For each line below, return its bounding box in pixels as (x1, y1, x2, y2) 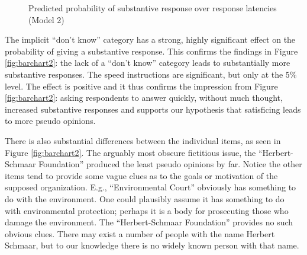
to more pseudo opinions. (5, 114, 96, 127)
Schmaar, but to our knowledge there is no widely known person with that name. (5, 239, 299, 251)
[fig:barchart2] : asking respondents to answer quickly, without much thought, (5, 91, 283, 104)
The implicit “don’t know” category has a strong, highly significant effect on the (5, 33, 296, 46)
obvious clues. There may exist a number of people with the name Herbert (5, 227, 275, 240)
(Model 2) (28, 13, 64, 26)
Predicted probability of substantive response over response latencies (28, 2, 277, 14)
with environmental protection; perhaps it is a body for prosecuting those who (5, 204, 289, 216)
